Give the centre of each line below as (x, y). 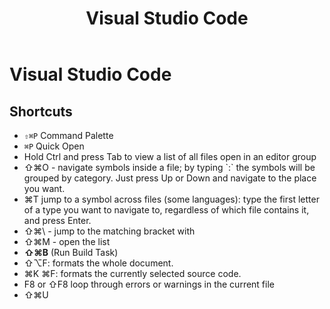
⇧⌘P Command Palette (68, 135)
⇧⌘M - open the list (67, 241)
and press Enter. (57, 220)
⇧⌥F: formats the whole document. (98, 263)
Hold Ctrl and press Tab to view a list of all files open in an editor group (170, 156)
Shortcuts (41, 111)
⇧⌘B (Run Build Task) (71, 252)
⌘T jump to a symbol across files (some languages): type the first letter (171, 199)
